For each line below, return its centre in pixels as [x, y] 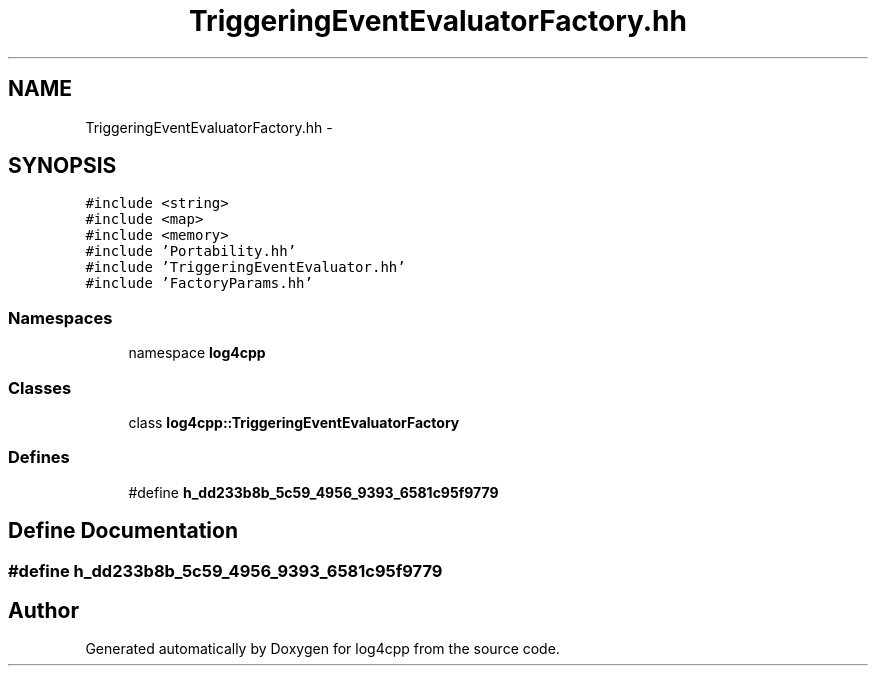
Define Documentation [123, 531]
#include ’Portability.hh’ [191, 251]
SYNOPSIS [62, 166]
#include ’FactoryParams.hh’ [199, 283]
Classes [40, 387]
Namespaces [60, 317]
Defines [39, 457]
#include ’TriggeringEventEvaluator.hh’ [245, 267]
